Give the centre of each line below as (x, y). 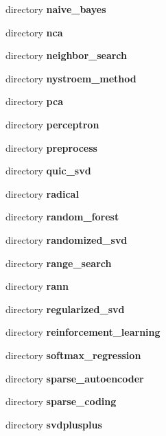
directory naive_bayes (56, 9)
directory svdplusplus (54, 424)
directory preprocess (51, 147)
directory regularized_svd (65, 309)
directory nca (34, 32)
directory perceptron (52, 124)
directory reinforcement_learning (83, 332)
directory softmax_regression (73, 355)
